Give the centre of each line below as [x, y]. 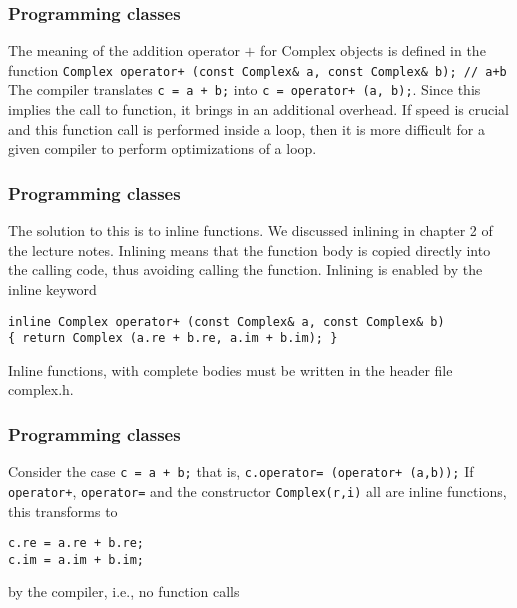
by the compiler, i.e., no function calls [124, 591]
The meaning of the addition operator [124, 50]
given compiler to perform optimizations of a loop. [162, 148]
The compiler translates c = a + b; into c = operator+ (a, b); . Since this [244, 89]
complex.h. [41, 389]
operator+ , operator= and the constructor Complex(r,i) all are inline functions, [257, 490]
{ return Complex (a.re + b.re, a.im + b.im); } [173, 338]
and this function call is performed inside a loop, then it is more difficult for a [246, 128]
